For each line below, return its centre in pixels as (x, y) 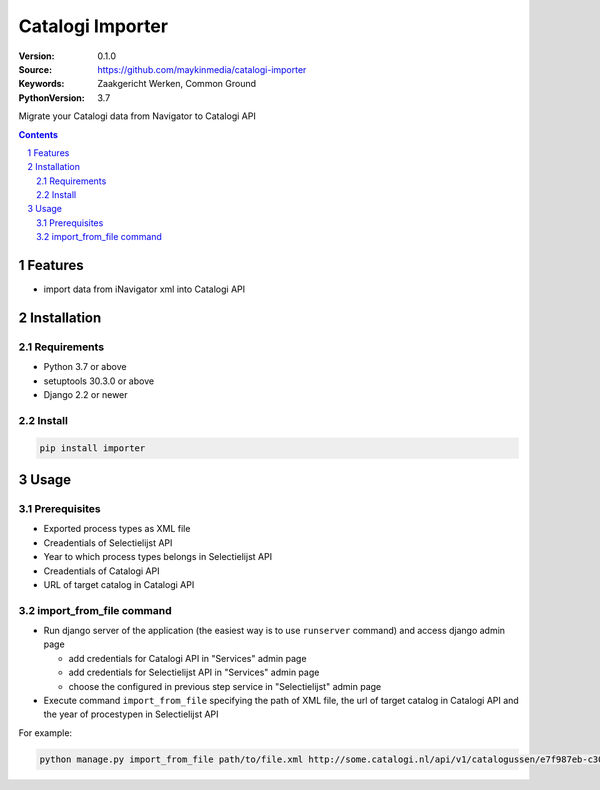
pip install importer (92, 448)
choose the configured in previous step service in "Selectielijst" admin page (225, 686)
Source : (35, 69)
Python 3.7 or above (85, 367)
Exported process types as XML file (117, 529)
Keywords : (41, 84)
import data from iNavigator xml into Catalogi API (144, 289)
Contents (38, 134)
